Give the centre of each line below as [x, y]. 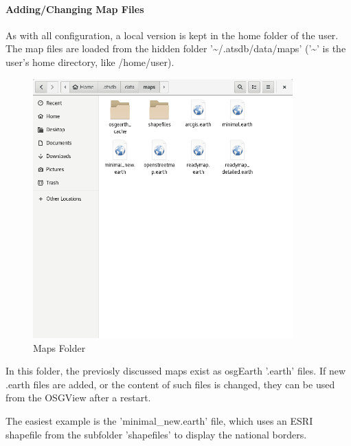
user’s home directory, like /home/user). [90, 62]
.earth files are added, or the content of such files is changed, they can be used [170, 384]
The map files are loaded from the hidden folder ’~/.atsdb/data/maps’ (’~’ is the [176, 48]
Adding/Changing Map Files [75, 9]
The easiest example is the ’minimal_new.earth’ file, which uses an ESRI [159, 420]
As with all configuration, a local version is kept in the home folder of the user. [172, 35]
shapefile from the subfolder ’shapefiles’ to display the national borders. [156, 434]
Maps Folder [59, 347]
